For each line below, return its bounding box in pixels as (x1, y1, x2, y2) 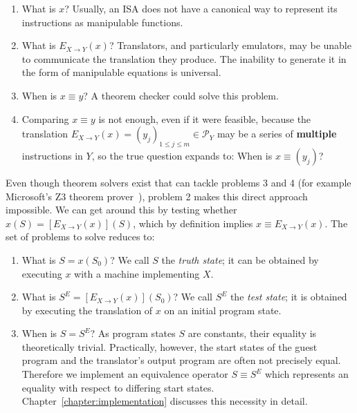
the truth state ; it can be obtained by (161, 252, 319, 267)
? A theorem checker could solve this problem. (83, 88, 279, 102)
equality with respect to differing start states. (21, 380, 214, 394)
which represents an (265, 367, 349, 381)
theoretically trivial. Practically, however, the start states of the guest (21, 339, 318, 354)
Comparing (21, 111, 69, 126)
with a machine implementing (74, 266, 200, 280)
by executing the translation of (21, 302, 153, 317)
